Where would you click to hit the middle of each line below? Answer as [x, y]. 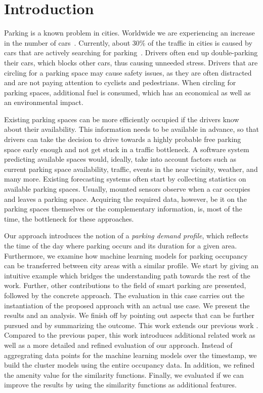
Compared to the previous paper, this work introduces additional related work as [130, 335]
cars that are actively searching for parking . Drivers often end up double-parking [131, 52]
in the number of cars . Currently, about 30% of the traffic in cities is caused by [128, 42]
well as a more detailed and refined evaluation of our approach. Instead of [118, 345]
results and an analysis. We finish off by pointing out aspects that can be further [129, 315]
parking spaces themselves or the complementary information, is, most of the [123, 209]
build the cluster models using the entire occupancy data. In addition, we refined [129, 365]
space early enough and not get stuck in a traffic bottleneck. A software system [127, 149]
